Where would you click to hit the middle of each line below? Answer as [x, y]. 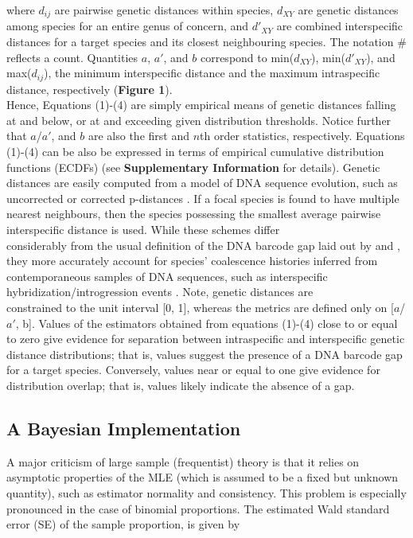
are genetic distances [348, 10]
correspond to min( [247, 57]
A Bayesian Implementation [124, 428]
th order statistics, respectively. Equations [302, 136]
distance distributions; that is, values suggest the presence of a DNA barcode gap [205, 354]
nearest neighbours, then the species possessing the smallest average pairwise [194, 214]
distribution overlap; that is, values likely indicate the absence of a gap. [181, 385]
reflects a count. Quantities [72, 57]
